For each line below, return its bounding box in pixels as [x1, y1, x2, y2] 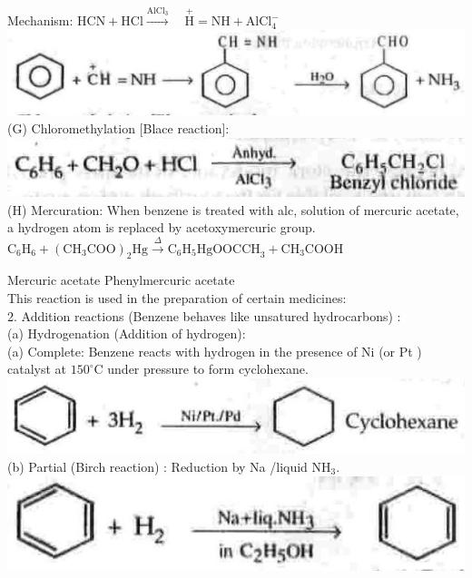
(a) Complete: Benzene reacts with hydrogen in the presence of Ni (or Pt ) [7, 341, 422, 360]
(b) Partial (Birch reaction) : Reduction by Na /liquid [7, 456, 308, 475]
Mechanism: [7, 11, 74, 30]
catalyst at [7, 359, 67, 378]
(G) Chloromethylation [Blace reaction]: [7, 118, 230, 137]
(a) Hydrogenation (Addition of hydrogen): [7, 324, 246, 343]
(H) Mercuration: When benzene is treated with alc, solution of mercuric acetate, [7, 200, 459, 219]
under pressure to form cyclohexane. [107, 359, 309, 378]
